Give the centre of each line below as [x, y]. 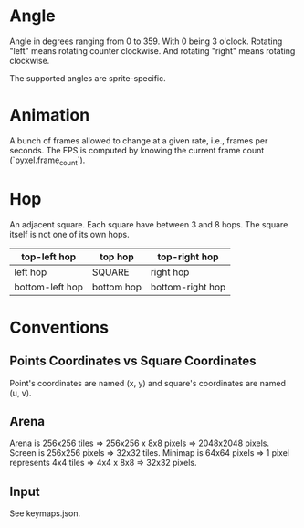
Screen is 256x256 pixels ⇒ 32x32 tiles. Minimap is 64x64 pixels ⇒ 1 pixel [150, 453]
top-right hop [188, 257]
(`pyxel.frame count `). [47, 161]
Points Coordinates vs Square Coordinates [133, 361]
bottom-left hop [49, 287]
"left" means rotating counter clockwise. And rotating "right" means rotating [152, 50]
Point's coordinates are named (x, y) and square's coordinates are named [147, 383]
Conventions [59, 327]
